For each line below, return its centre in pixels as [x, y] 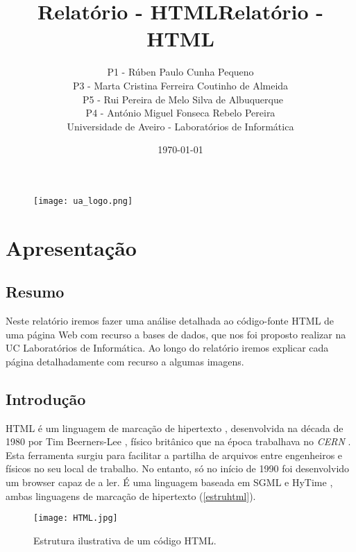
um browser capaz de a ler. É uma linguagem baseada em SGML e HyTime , [169, 482]
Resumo [35, 292]
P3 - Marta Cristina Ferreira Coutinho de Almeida [180, 85]
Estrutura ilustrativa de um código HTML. [125, 540]
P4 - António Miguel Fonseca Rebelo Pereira [180, 113]
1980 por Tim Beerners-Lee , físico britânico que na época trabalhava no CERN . [178, 441]
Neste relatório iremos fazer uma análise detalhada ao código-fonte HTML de [170, 321]
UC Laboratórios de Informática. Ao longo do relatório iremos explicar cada [167, 348]
